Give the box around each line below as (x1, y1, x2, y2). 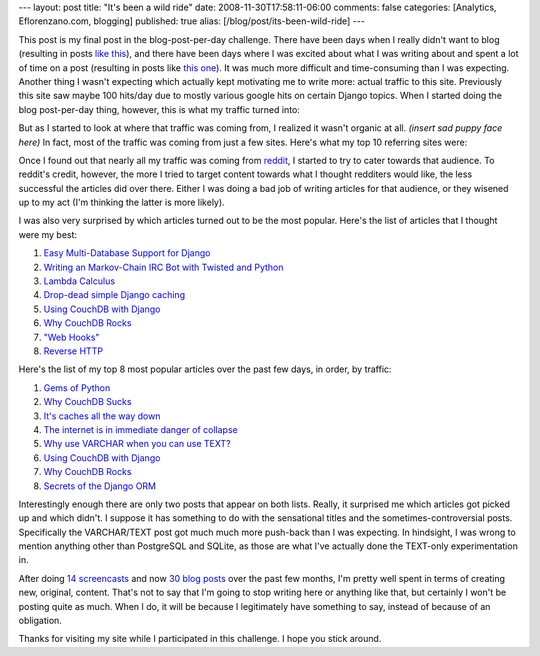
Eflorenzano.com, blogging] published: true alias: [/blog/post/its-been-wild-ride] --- (18, 15, 365, 27)
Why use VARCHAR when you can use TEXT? (43, 438, 231, 450)
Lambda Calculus (43, 275, 115, 287)
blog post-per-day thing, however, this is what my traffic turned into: (18, 103, 300, 115)
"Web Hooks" (43, 331, 100, 343)
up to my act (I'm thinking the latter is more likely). (18, 196, 225, 209)
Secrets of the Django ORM (43, 480, 157, 492)
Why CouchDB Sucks (43, 396, 132, 408)
